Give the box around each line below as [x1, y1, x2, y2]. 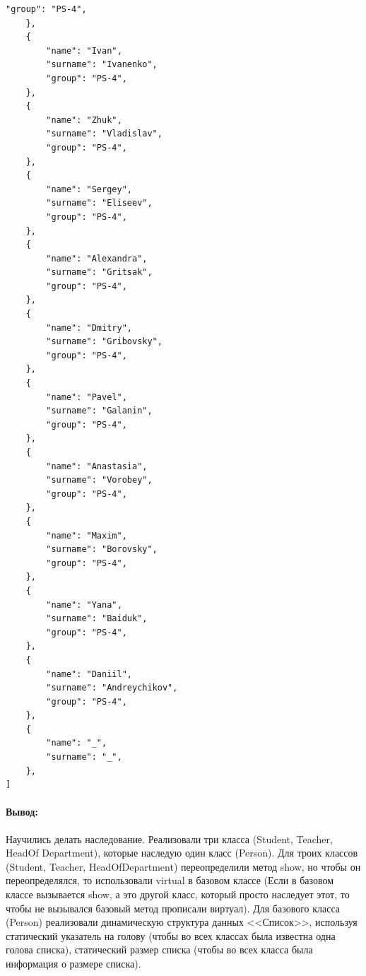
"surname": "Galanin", [46, 406, 153, 416]
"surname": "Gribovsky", [46, 336, 163, 347]
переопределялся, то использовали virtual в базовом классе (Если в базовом [6, 873, 334, 888]
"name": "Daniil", [46, 669, 132, 679]
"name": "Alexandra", [46, 253, 148, 264]
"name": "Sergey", [46, 184, 132, 194]
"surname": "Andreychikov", [46, 683, 178, 693]
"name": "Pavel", [46, 392, 127, 402]
